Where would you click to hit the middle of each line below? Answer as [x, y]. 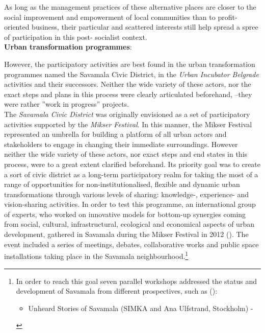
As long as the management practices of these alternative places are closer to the [130, 7]
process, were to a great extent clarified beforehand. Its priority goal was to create [132, 164]
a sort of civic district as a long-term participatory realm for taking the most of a [131, 174]
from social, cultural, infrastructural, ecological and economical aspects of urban [129, 224]
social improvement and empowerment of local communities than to [110, 17]
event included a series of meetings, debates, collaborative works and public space [131, 244]
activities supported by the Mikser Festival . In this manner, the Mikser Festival [128, 124]
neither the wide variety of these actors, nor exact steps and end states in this [126, 154]
